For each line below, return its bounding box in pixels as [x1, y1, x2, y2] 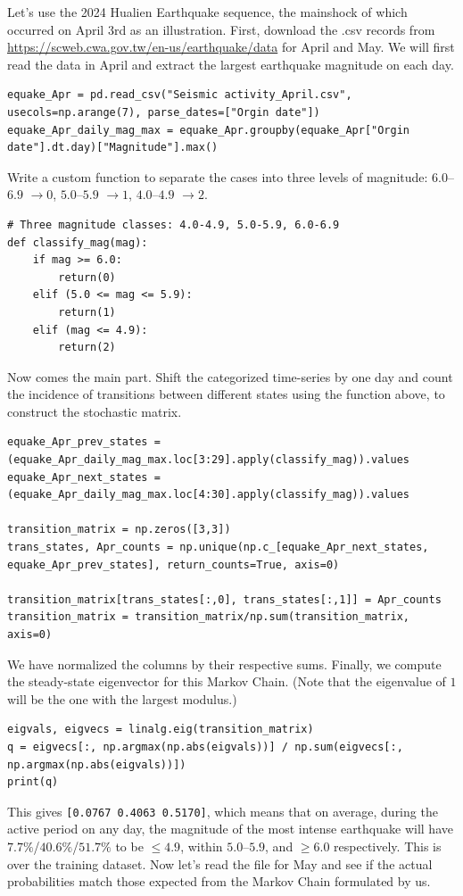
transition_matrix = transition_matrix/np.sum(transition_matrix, [7, 610, 410, 624]
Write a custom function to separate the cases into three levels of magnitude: [7, 167, 428, 186]
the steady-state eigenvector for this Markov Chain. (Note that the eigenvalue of [7, 672, 446, 691]
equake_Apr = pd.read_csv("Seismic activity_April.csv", [7, 88, 352, 102]
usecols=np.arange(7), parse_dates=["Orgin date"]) [7, 105, 320, 119]
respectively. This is [334, 837, 442, 855]
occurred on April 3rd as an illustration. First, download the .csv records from [7, 20, 435, 38]
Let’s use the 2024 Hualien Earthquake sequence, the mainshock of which [7, 3, 408, 21]
